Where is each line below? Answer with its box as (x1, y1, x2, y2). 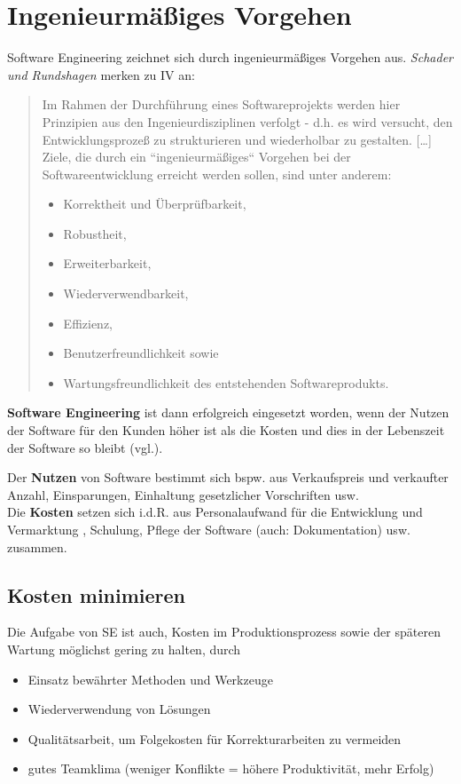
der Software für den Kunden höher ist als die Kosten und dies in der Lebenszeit (7, 421, 445, 440)
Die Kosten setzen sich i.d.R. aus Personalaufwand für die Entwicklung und (7, 503, 423, 521)
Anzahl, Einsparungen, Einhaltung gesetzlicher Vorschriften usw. (7, 485, 359, 503)
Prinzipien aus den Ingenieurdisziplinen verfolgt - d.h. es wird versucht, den (42, 112, 453, 131)
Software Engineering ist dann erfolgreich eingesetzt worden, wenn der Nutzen (7, 403, 449, 422)
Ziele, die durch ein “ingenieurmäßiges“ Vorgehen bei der (42, 147, 351, 166)
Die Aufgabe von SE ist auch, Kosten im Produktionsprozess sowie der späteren (7, 622, 441, 641)
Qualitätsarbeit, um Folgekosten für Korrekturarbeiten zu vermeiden (27, 729, 402, 748)
